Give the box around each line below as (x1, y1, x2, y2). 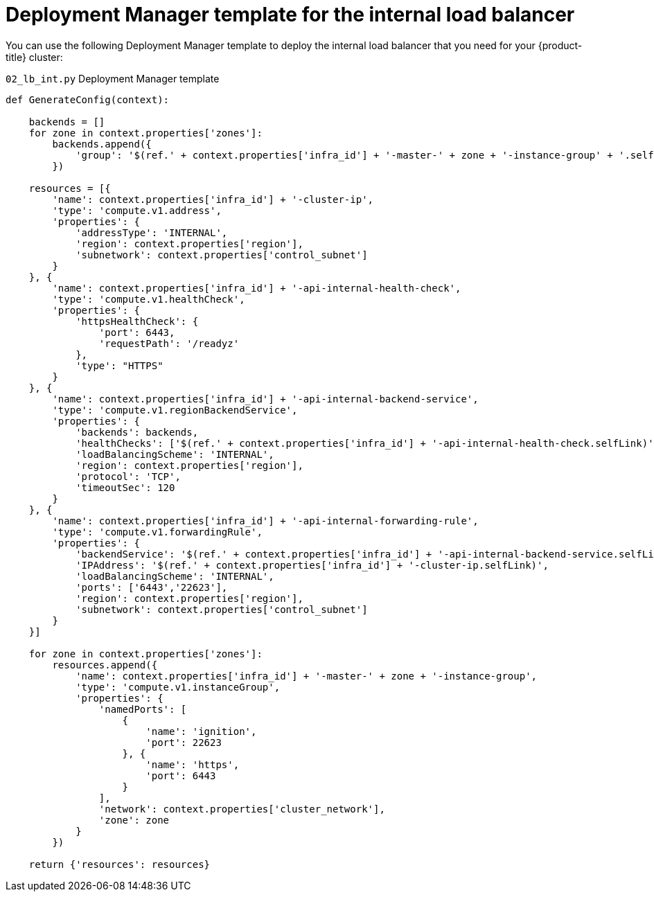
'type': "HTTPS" (76, 359, 163, 371)
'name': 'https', (145, 758, 240, 770)
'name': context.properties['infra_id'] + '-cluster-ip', (52, 193, 374, 205)
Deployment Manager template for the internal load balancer (6, 3, 575, 26)
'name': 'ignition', (145, 725, 257, 737)
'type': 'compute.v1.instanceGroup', (76, 681, 281, 693)
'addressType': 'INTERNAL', (76, 227, 228, 238)
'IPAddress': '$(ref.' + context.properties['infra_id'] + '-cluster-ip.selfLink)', (76, 559, 549, 571)
